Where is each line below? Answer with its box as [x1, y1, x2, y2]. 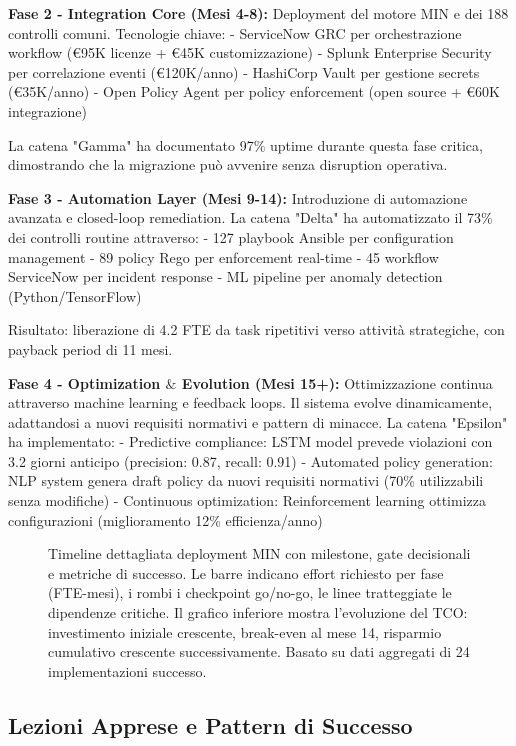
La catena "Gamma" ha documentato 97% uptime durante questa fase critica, [8, 134, 483, 155]
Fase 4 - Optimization [8, 372, 161, 393]
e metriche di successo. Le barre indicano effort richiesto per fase [48, 562, 444, 583]
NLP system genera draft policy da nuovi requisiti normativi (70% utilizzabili [8, 470, 484, 491]
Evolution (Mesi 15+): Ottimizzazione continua [181, 372, 493, 393]
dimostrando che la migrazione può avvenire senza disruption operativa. [8, 154, 448, 175]
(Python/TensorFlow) [8, 285, 142, 306]
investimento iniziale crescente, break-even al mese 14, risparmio [48, 621, 442, 642]
